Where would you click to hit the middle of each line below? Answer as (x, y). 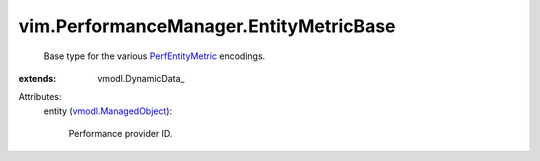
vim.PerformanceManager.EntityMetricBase (207, 26)
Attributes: (40, 97)
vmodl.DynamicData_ (141, 78)
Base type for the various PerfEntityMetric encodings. (154, 56)
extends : (37, 78)
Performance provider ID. (120, 134)
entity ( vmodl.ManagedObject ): (108, 111)
